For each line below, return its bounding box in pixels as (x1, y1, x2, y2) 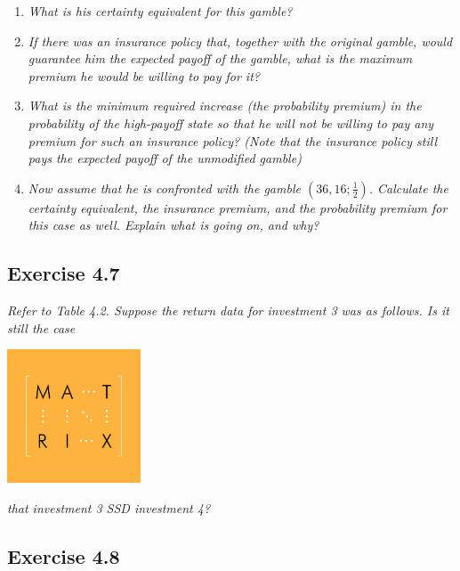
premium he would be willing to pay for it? (28, 66, 260, 85)
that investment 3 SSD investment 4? (7, 498, 211, 517)
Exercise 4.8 (7, 542, 120, 569)
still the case (7, 318, 76, 337)
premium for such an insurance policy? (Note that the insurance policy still (28, 131, 437, 150)
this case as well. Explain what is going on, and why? (28, 216, 319, 234)
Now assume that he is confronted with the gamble (28, 178, 301, 197)
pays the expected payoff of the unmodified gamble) (28, 149, 302, 167)
